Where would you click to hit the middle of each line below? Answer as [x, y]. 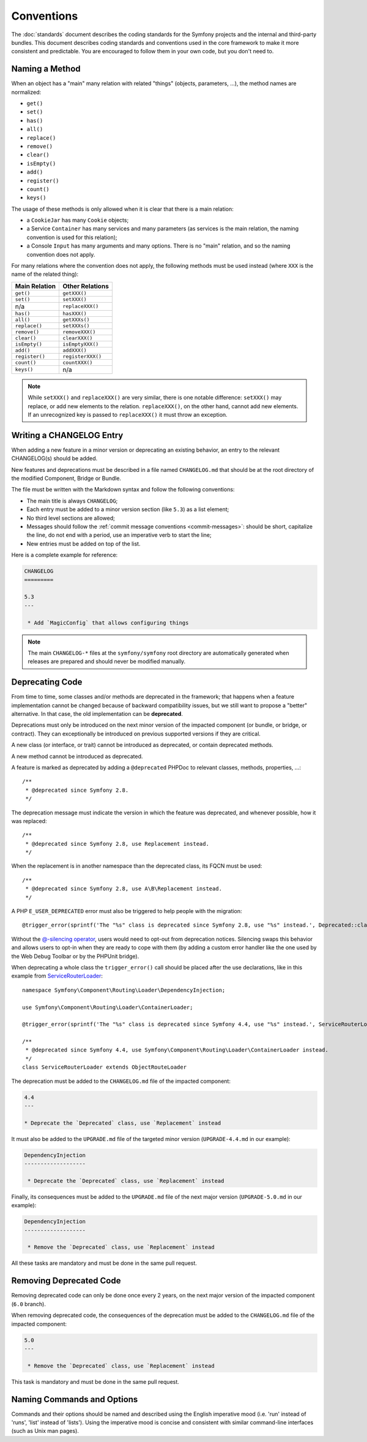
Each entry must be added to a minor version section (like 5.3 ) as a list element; [128, 509]
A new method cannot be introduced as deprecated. [77, 756]
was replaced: [29, 821]
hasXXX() [74, 313]
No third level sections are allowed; [71, 518]
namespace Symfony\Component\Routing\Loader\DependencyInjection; [124, 990]
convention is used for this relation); [72, 237]
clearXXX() [77, 338]
